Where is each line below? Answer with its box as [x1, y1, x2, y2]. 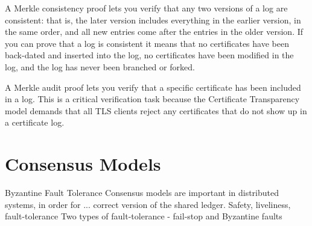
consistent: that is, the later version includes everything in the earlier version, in [5, 13, 301, 26]
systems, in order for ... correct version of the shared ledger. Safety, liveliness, [5, 198, 291, 210]
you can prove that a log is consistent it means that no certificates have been [5, 37, 289, 49]
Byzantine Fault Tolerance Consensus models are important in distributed [5, 186, 279, 199]
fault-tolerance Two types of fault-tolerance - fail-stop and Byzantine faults [5, 210, 282, 222]
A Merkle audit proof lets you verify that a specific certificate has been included [5, 81, 301, 93]
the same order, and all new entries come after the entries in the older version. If [5, 25, 304, 38]
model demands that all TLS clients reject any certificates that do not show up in [5, 104, 307, 117]
